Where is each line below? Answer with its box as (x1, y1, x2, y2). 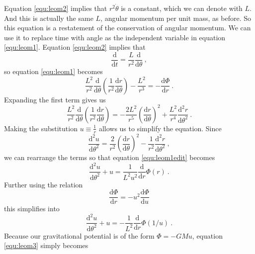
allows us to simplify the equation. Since (98, 123, 222, 133)
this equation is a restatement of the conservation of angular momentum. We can (4, 22, 251, 33)
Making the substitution (4, 123, 78, 133)
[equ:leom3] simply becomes (4, 240, 88, 251)
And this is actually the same (4, 12, 93, 23)
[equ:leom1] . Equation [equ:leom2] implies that (4, 42, 146, 52)
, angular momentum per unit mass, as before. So (100, 12, 252, 23)
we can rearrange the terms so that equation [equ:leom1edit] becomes (4, 152, 215, 163)
